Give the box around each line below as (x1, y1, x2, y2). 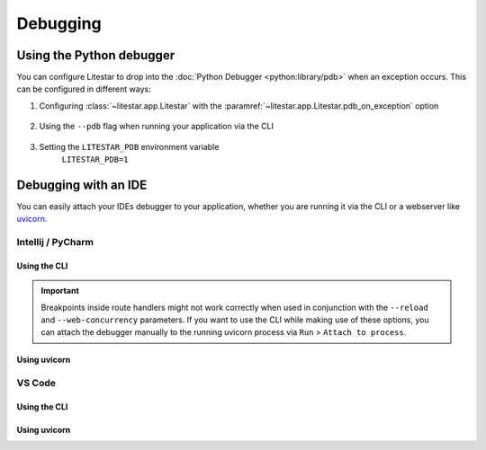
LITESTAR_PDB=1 (61, 154, 130, 165)
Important (40, 286, 80, 296)
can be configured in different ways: (16, 84, 152, 94)
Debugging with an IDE (16, 177, 148, 192)
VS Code (16, 377, 56, 390)
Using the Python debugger (16, 48, 175, 63)
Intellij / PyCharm (16, 236, 94, 249)
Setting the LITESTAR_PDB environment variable (39, 141, 220, 152)
